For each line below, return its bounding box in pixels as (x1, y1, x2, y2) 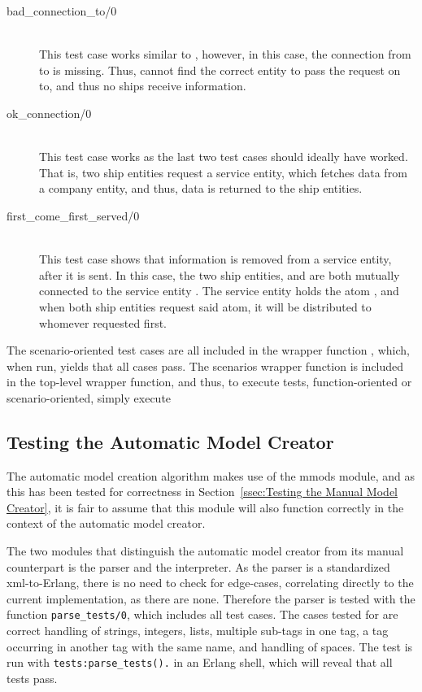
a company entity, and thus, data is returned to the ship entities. (39, 180, 363, 197)
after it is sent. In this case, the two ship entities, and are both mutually (39, 266, 400, 283)
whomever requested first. (39, 314, 167, 331)
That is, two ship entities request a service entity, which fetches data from (39, 163, 407, 181)
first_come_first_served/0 (7, 207, 140, 224)
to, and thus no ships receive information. (39, 77, 246, 94)
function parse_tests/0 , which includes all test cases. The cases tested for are (7, 606, 398, 623)
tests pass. (7, 669, 58, 686)
